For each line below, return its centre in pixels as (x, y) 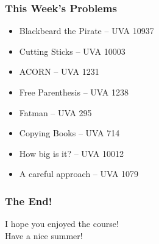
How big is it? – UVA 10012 (71, 153)
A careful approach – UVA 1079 (79, 174)
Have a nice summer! (44, 235)
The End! (29, 200)
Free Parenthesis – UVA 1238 (74, 92)
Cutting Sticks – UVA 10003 (72, 51)
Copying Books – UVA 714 (69, 133)
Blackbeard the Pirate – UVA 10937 (87, 31)
